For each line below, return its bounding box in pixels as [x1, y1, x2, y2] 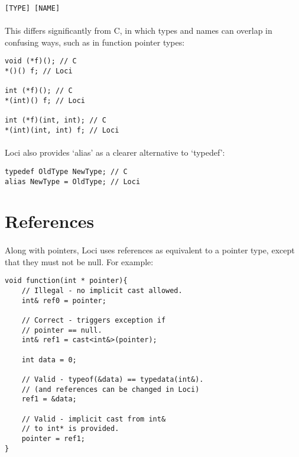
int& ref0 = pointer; [21, 296, 106, 305]
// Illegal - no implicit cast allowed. [21, 287, 183, 295]
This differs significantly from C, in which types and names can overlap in [5, 24, 272, 37]
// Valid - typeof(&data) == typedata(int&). [21, 375, 204, 384]
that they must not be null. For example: [5, 255, 154, 268]
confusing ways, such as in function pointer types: [5, 36, 185, 48]
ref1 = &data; [21, 395, 77, 404]
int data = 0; [21, 355, 77, 364]
